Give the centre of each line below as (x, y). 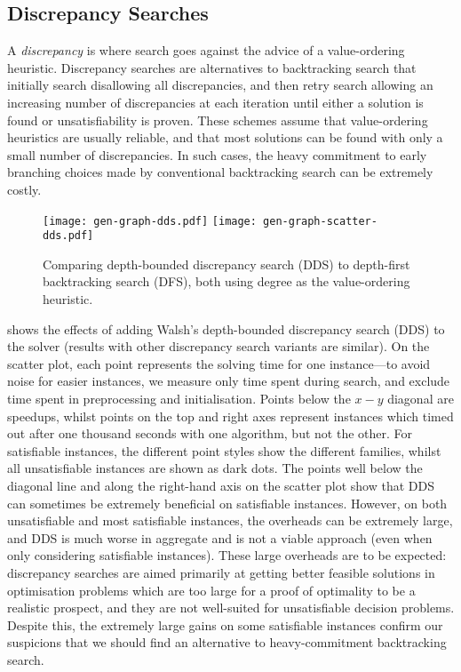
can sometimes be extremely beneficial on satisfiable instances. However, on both (227, 503)
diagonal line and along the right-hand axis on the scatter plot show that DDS (221, 485)
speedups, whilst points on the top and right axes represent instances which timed (230, 416)
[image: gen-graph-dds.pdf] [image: (150, 221)
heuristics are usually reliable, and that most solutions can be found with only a (225, 137)
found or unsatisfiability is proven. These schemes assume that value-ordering (218, 120)
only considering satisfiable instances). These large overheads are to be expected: (227, 555)
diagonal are (421, 399)
